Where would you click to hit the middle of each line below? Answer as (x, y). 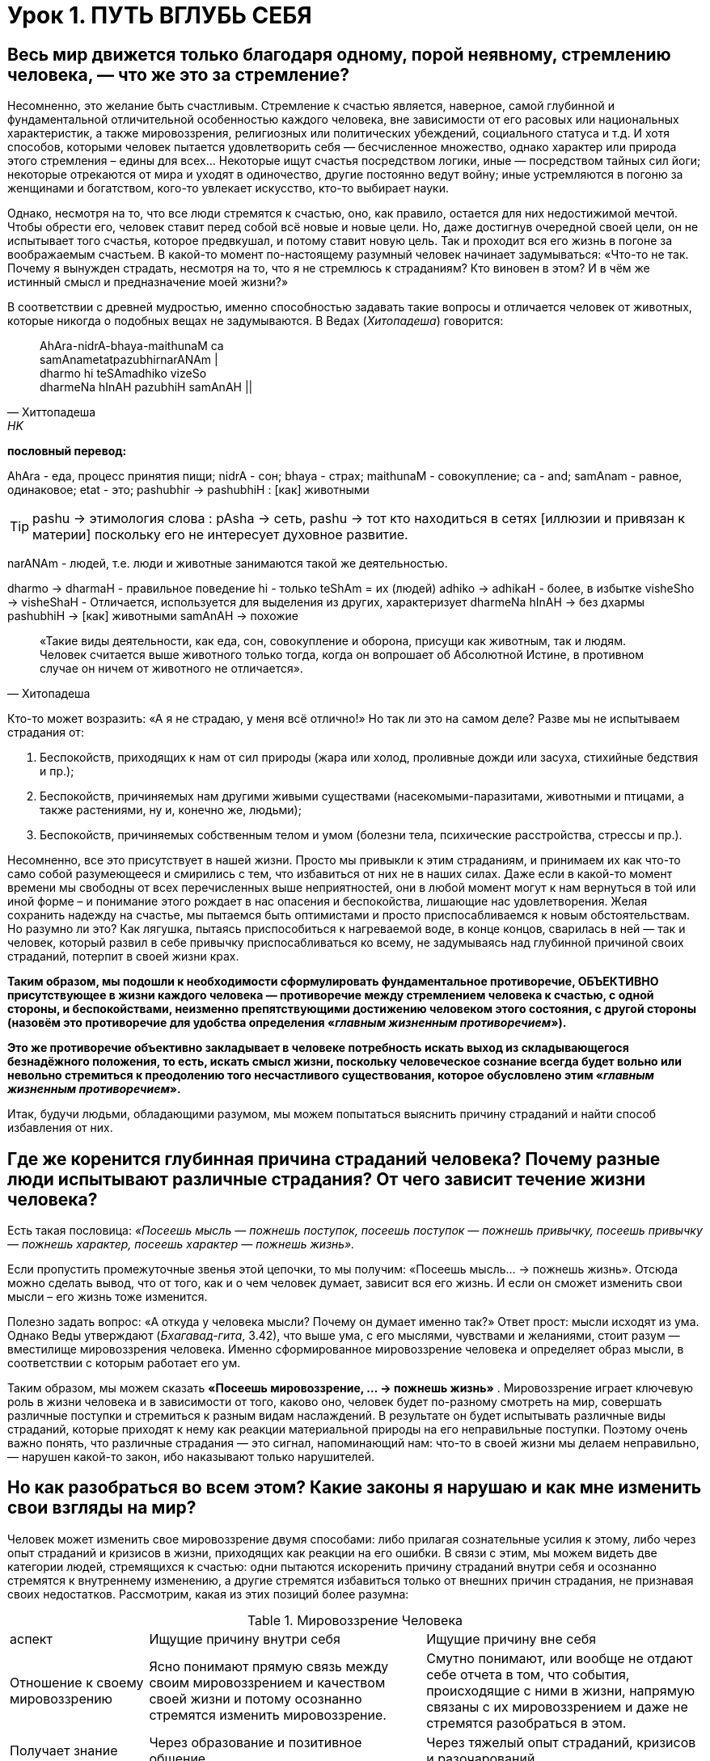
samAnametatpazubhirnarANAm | (129, 360)
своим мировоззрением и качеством (267, 1682)
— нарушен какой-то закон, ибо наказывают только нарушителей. (191, 1457)
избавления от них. (60, 1128)
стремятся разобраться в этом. (526, 1723)
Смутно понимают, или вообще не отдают (560, 1658)
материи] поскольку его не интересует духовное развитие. (220, 535)
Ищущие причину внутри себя (245, 1639)
